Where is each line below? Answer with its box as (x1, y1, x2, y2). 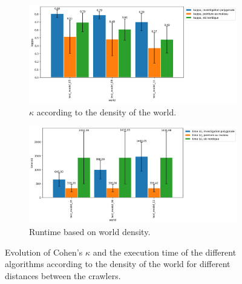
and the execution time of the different (93, 245, 237, 258)
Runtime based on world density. (29, 225, 151, 237)
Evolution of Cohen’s (5, 245, 83, 258)
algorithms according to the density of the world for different (5, 257, 231, 270)
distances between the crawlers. (5, 269, 121, 282)
